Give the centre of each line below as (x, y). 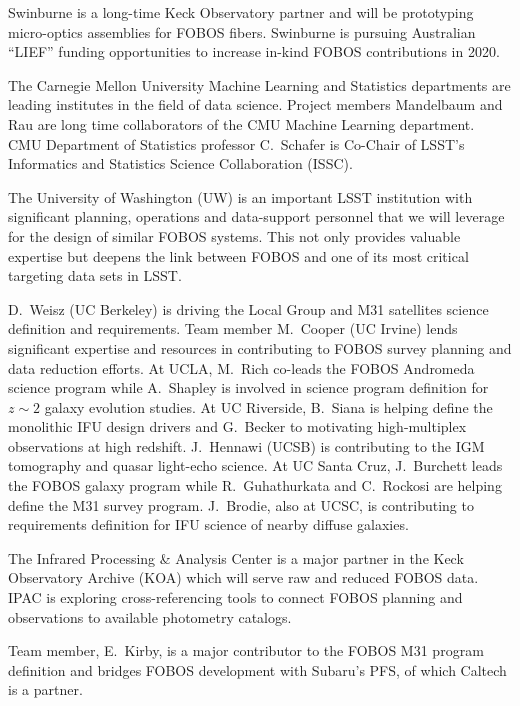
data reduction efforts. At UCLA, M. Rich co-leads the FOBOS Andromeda (241, 367)
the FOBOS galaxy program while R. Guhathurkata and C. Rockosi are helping (255, 485)
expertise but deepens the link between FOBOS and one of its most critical (238, 255)
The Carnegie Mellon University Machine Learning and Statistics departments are (259, 84)
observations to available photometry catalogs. (150, 616)
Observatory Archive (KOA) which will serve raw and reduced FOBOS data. (243, 577)
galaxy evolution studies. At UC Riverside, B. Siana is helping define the (268, 406)
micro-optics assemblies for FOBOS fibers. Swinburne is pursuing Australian (242, 31)
